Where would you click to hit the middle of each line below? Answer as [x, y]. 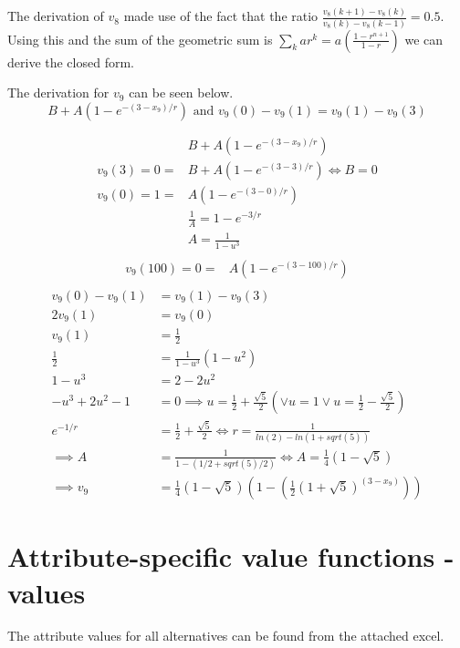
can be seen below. [181, 93]
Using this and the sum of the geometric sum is [140, 39]
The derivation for [58, 93]
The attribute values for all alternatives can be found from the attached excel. [226, 636]
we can [424, 39]
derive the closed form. [71, 62]
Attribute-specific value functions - [231, 556]
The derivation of [56, 16]
